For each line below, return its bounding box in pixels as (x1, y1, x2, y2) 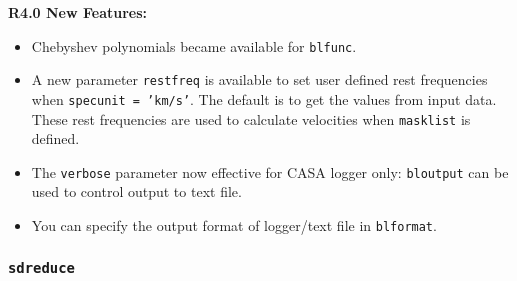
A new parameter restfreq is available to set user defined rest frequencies (31, 69, 488, 90)
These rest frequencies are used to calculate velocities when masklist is (31, 108, 471, 129)
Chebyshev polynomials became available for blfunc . (31, 35, 357, 56)
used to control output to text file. (31, 181, 242, 202)
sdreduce (8, 259, 75, 276)
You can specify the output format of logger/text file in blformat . (31, 215, 437, 236)
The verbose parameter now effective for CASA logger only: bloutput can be (31, 161, 509, 182)
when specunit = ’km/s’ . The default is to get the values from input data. (31, 88, 497, 109)
